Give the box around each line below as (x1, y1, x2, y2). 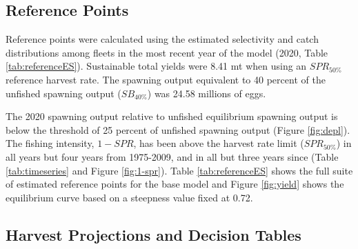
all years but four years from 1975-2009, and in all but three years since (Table (6, 149, 339, 163)
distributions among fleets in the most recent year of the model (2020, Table (6, 45, 328, 59)
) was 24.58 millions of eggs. (147, 86, 266, 100)
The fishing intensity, (6, 136, 95, 150)
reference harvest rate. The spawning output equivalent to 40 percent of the (6, 72, 326, 86)
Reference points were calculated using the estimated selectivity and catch (6, 32, 319, 46)
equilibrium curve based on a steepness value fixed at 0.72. (6, 190, 253, 204)
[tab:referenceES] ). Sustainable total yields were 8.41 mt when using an (6, 59, 307, 73)
